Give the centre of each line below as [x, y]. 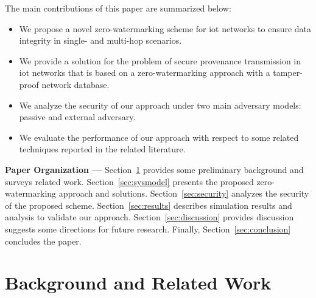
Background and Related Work [138, 283]
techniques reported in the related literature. [102, 149]
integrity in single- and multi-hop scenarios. [100, 40]
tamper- [288, 73]
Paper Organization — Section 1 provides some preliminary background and [154, 169]
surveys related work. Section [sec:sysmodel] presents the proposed [129, 181]
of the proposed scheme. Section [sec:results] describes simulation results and [149, 205]
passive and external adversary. [77, 117]
